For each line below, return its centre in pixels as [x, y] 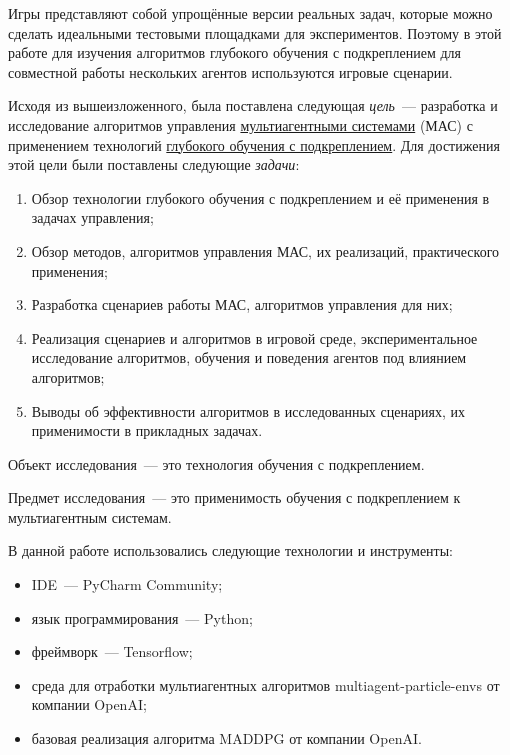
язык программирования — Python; [142, 617]
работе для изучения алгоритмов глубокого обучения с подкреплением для [234, 52]
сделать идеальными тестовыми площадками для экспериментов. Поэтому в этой [255, 32]
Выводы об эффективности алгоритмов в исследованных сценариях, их [248, 410]
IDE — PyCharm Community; [127, 584]
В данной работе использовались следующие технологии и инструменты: [231, 550]
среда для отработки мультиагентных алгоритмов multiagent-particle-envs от [265, 684]
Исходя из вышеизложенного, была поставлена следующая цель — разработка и [253, 105]
